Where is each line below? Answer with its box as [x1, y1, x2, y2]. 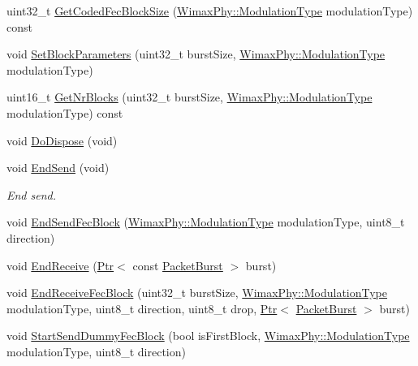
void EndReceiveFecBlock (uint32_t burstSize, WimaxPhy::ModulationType [6, 284, 388, 301]
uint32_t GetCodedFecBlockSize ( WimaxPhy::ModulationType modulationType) [6, 2, 413, 19]
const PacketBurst [132, 256, 223, 273]
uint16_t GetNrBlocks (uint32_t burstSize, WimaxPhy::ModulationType [6, 88, 373, 105]
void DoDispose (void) [6, 131, 118, 149]
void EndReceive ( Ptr [6, 256, 114, 273]
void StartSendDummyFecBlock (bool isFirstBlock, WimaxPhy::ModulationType [6, 327, 410, 344]
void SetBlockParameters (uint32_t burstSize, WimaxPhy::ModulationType [6, 45, 386, 62]
